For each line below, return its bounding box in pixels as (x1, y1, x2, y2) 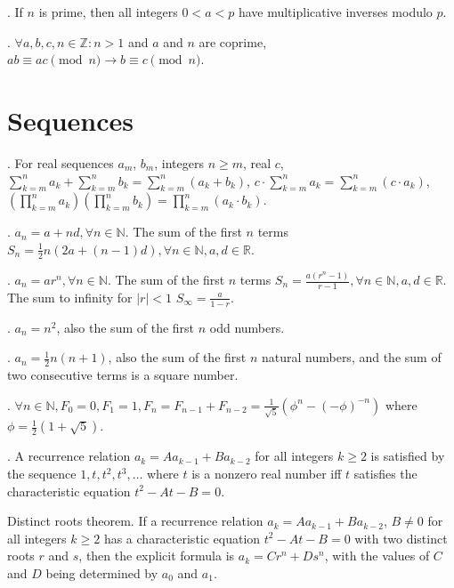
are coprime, (199, 32, 267, 51)
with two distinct (354, 528, 448, 547)
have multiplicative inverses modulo (238, 3, 433, 20)
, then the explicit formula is (78, 546, 235, 565)
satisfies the (353, 464, 418, 482)
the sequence (7, 464, 77, 482)
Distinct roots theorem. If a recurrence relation (7, 511, 263, 530)
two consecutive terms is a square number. (7, 366, 239, 384)
